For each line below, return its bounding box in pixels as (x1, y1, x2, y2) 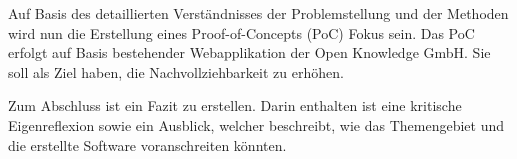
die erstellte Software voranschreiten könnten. (8, 134, 287, 155)
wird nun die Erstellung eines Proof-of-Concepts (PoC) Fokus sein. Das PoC (8, 22, 475, 43)
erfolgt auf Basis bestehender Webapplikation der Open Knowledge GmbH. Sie (8, 42, 491, 63)
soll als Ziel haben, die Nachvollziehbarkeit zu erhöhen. (8, 61, 344, 82)
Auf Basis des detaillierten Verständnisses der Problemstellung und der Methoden (8, 3, 509, 23)
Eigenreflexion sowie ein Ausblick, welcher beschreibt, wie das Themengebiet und (8, 114, 505, 135)
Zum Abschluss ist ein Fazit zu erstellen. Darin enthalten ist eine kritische (8, 95, 462, 116)
